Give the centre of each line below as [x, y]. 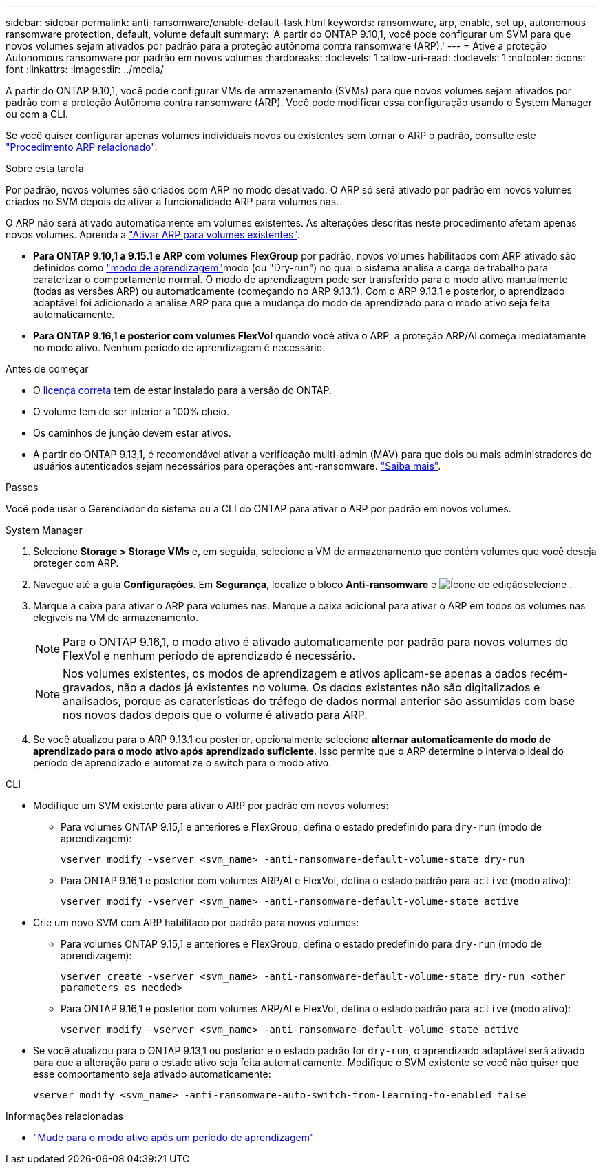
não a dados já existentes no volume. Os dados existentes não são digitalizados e [329, 687]
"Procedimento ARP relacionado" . [82, 147]
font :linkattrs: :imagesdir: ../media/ [85, 69]
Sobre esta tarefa [45, 168]
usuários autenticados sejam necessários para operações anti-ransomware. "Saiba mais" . [237, 466]
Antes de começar [47, 369]
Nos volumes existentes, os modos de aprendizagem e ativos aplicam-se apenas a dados [295, 673]
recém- [549, 673]
